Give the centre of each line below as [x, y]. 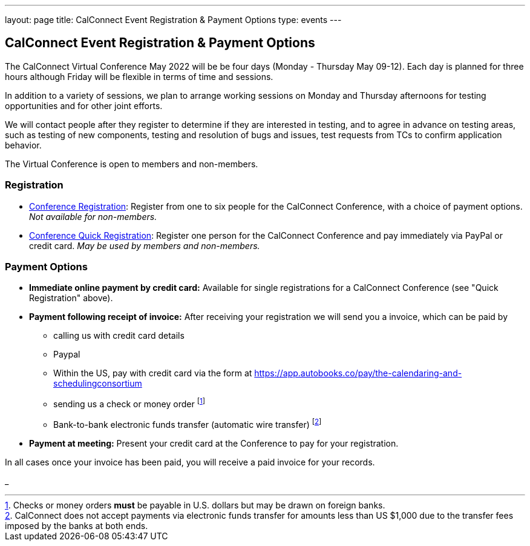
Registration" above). [71, 298]
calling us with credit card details [119, 336]
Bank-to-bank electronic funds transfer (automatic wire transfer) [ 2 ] [188, 424]
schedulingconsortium [98, 384]
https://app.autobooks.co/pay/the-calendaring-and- [358, 373]
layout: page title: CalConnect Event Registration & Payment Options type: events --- [173, 20]
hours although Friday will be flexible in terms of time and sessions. [139, 76]
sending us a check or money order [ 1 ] [129, 403]
